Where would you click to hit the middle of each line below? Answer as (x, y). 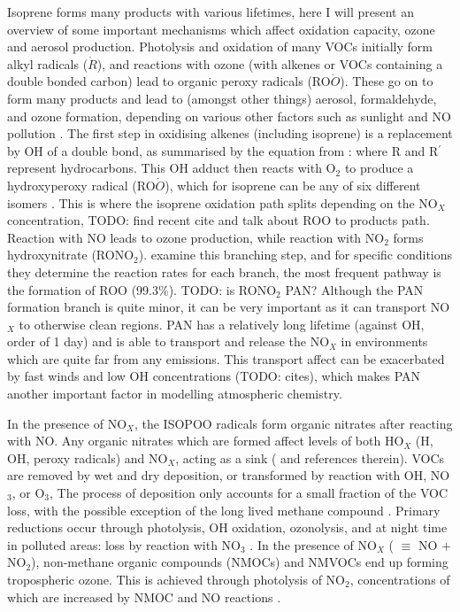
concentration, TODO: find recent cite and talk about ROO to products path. (218, 220)
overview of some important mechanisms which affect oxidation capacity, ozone (221, 29)
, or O (28, 493)
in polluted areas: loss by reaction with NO (124, 544)
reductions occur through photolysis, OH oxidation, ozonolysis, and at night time (227, 527)
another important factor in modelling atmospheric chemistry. (175, 394)
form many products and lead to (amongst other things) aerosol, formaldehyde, (222, 98)
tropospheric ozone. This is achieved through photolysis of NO (176, 579)
